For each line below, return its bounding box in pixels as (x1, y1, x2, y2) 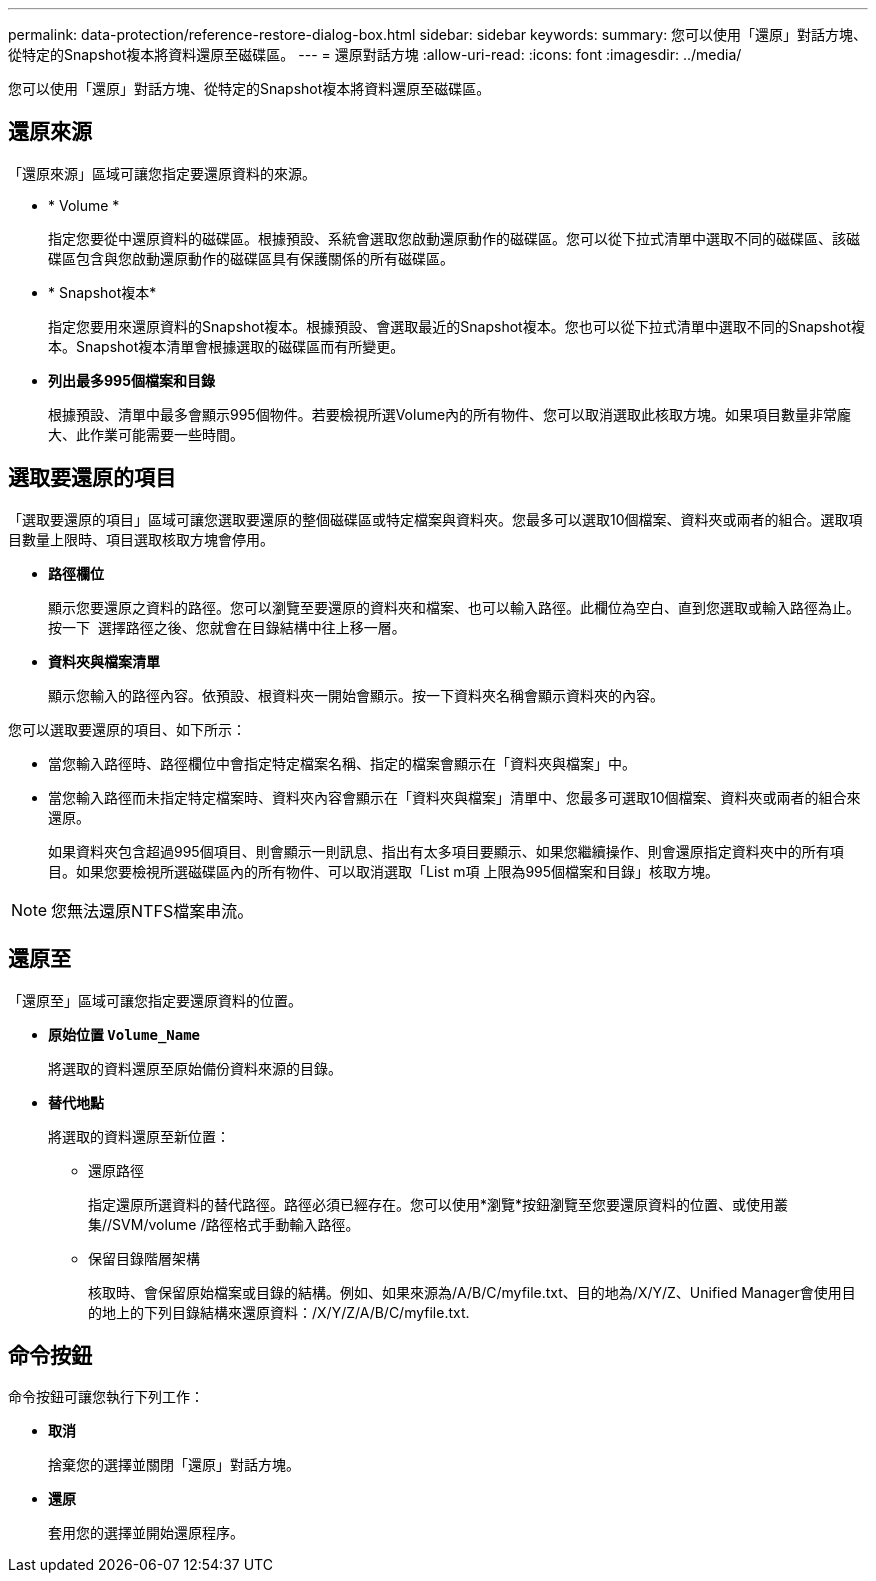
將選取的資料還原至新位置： (48, 1127, 230, 1145)
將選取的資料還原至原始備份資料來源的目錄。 (48, 1059, 342, 1077)
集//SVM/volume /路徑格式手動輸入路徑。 (88, 1215, 360, 1233)
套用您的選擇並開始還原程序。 (48, 1524, 244, 1542)
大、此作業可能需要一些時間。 (48, 425, 244, 443)
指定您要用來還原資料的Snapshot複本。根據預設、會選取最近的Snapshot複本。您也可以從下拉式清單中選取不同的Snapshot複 (48, 317, 865, 335)
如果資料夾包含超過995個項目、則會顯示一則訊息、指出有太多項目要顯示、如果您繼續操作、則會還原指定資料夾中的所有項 (48, 842, 844, 860)
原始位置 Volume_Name (48, 1025, 201, 1043)
